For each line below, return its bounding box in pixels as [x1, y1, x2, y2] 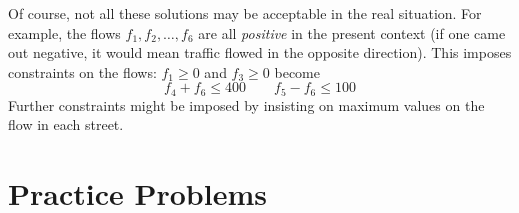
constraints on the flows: [8, 61, 157, 82]
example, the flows [8, 22, 121, 43]
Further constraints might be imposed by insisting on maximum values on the [8, 94, 485, 115]
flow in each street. [8, 114, 124, 135]
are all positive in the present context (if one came [198, 22, 506, 43]
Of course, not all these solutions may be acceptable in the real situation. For [8, 3, 482, 23]
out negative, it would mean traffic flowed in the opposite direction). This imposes [8, 42, 512, 63]
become [274, 61, 320, 82]
